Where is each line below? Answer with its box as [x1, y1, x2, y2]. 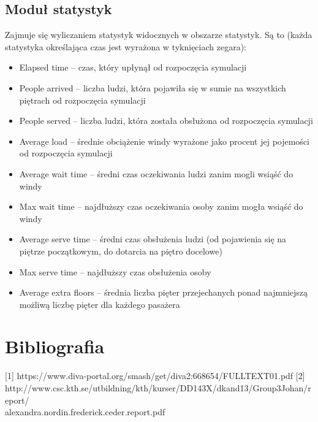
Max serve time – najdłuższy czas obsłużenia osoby [19, 265, 211, 278]
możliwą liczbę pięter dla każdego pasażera [19, 297, 180, 310]
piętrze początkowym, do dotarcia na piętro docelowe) [19, 244, 222, 257]
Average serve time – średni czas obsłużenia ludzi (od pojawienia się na [19, 232, 287, 245]
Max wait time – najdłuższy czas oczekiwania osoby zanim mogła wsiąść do [19, 200, 303, 213]
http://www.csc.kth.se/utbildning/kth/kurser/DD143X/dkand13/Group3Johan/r [5, 382, 311, 394]
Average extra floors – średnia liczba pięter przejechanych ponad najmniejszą [19, 286, 308, 299]
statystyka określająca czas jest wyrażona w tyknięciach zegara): [5, 40, 247, 53]
